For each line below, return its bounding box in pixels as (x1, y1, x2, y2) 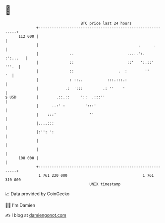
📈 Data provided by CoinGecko (5, 191, 70, 197)
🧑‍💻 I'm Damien (5, 202, 36, 208)
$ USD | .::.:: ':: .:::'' (5, 94, 106, 100)
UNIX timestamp (89, 181, 121, 187)
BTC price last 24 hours (80, 21, 132, 26)
